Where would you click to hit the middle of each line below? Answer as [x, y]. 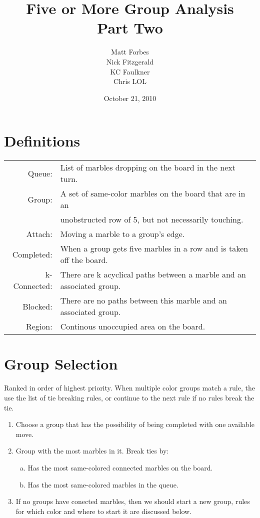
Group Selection [61, 364]
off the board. [84, 260]
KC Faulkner [130, 71]
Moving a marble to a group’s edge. [122, 234]
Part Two [130, 28]
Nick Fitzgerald [130, 61]
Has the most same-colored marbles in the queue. [103, 484]
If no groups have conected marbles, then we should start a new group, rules [133, 501]
